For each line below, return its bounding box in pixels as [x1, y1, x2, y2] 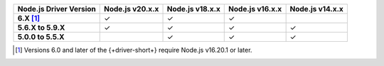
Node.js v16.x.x [228, 4, 282, 13]
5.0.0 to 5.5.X [17, 32, 65, 42]
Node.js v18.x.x [166, 4, 220, 13]
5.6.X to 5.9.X [17, 23, 65, 32]
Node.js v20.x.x [103, 4, 159, 13]
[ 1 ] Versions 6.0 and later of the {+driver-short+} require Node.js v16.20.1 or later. [15, 46, 252, 54]
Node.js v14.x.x [289, 4, 344, 13]
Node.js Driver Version [17, 4, 96, 13]
